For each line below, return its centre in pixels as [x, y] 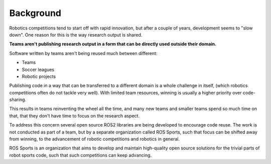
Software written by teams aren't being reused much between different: [83, 53]
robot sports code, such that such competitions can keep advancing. [81, 155]
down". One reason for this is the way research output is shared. [76, 34]
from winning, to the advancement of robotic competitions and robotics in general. [95, 139]
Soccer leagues [38, 69]
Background [35, 13]
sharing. [18, 99]
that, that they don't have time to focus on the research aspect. [75, 115]
